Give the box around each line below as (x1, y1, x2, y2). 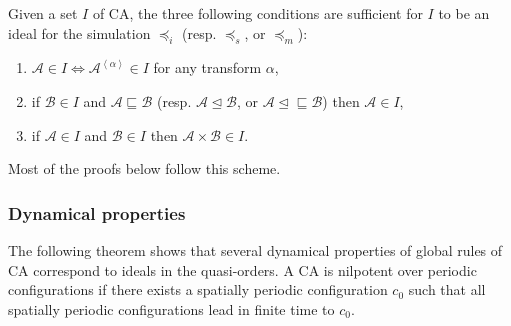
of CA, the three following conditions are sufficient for (92, 3, 423, 23)
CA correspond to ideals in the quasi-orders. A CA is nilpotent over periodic (8, 259, 477, 280)
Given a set (8, 3, 78, 23)
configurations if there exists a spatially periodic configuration (8, 279, 388, 300)
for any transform (153, 57, 262, 78)
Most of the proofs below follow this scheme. (8, 158, 281, 179)
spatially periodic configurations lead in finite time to (8, 298, 335, 319)
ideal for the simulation (8, 22, 151, 43)
